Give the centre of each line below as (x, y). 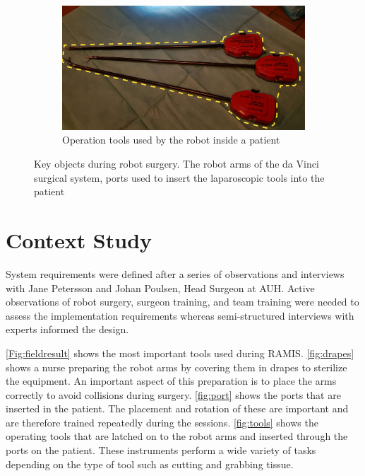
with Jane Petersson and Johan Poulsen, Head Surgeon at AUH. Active (160, 288)
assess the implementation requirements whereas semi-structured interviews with (180, 315)
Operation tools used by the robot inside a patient (171, 140)
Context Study (79, 240)
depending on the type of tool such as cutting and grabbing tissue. (150, 464)
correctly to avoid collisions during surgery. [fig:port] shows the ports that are (173, 394)
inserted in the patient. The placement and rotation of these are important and (177, 408)
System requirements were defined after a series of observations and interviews (175, 273)
